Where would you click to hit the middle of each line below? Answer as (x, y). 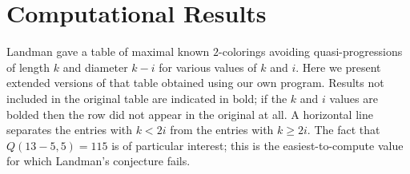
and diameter (95, 67)
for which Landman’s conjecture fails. (98, 161)
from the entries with (222, 130)
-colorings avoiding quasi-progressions (311, 51)
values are (354, 98)
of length (28, 67)
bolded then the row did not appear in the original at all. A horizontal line (190, 114)
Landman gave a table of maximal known (108, 51)
